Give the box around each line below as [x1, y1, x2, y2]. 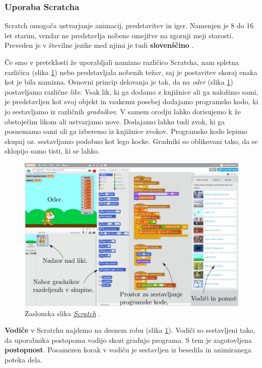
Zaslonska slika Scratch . [25, 308, 101, 318]
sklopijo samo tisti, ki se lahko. [5, 145, 100, 156]
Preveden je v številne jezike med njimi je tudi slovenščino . [5, 40, 194, 50]
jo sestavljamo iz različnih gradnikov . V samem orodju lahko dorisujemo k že [5, 106, 241, 116]
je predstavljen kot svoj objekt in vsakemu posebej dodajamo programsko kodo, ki [5, 96, 258, 107]
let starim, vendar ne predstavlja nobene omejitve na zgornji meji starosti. [5, 30, 234, 40]
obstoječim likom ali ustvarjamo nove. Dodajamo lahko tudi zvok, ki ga [5, 116, 225, 126]
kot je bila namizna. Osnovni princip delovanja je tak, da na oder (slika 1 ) [5, 77, 233, 87]
